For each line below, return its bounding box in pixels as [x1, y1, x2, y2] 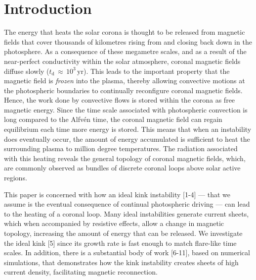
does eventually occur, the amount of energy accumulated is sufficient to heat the [4, 133, 250, 144]
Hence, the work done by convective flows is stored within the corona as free [4, 95, 235, 105]
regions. [4, 172, 27, 183]
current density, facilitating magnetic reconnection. [4, 267, 158, 277]
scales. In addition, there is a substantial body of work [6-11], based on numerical [4, 247, 250, 258]
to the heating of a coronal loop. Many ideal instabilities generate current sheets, [4, 208, 249, 219]
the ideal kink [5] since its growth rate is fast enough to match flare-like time [4, 237, 237, 248]
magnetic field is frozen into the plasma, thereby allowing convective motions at [4, 75, 245, 86]
